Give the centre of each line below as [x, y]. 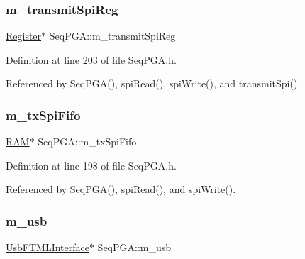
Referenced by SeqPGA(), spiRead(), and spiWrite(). [121, 189]
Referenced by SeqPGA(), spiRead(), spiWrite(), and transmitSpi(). [153, 83]
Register [24, 36]
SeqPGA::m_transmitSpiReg [112, 36]
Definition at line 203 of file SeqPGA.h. [91, 59]
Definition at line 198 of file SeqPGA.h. [91, 165]
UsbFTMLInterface [48, 247]
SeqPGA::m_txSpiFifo [87, 142]
